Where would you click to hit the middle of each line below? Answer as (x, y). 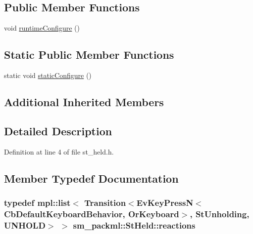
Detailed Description (58, 131)
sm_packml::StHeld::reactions (134, 225)
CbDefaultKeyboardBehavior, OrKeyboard (92, 214)
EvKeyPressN (165, 202)
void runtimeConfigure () (42, 28)
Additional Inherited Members (84, 101)
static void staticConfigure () (48, 75)
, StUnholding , (220, 214)
